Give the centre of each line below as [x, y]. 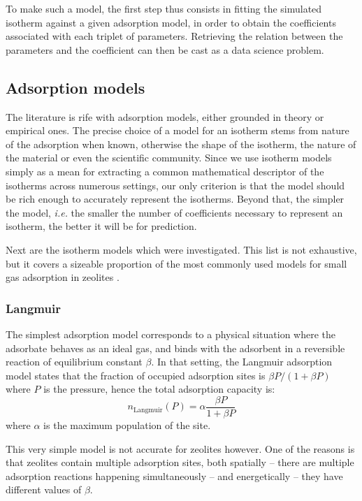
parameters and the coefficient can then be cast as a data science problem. [165, 49]
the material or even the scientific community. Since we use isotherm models [169, 158]
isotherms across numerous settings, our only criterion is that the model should [175, 185]
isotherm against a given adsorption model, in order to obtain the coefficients [171, 22]
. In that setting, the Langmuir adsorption [242, 362]
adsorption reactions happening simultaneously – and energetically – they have [174, 475]
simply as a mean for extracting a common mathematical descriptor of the [165, 171]
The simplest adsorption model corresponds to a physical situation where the [171, 334]
